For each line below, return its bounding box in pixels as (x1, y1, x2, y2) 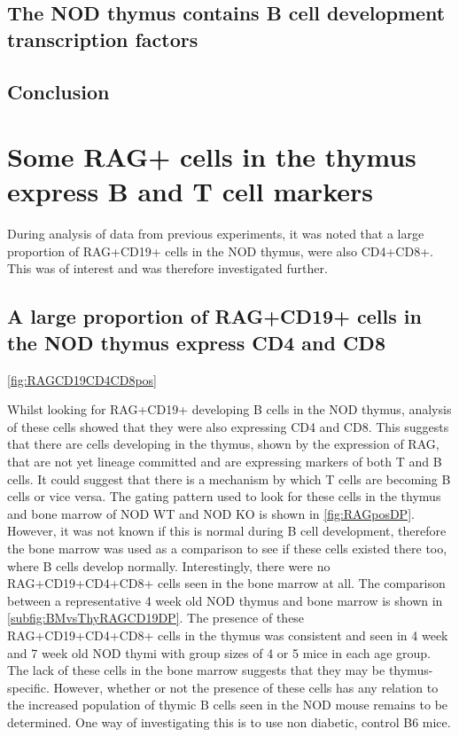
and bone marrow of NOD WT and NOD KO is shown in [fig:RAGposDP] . (7, 504, 415, 522)
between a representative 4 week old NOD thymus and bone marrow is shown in (7, 591, 443, 609)
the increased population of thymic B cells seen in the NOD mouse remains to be (7, 695, 448, 714)
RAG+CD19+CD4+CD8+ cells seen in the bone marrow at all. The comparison (7, 574, 446, 592)
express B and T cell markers (7, 173, 373, 209)
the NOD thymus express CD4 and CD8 (7, 328, 385, 356)
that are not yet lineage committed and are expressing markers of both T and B (7, 452, 442, 471)
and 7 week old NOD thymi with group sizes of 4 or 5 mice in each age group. (7, 643, 431, 662)
